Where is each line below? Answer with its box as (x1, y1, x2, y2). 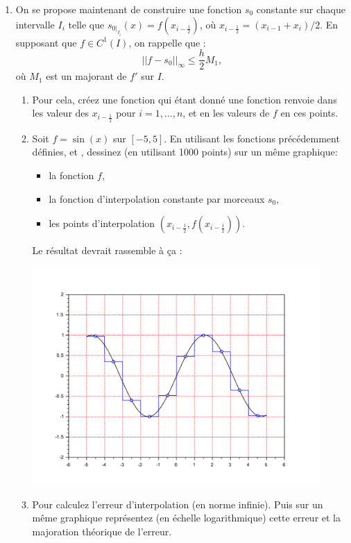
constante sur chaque (256, 2, 345, 16)
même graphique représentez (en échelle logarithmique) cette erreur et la (32, 510, 341, 525)
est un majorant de (46, 69, 127, 83)
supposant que (15, 35, 77, 49)
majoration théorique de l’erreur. (32, 524, 172, 539)
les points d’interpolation (49, 216, 155, 231)
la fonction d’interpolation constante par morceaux (49, 191, 265, 206)
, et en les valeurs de (182, 106, 270, 120)
